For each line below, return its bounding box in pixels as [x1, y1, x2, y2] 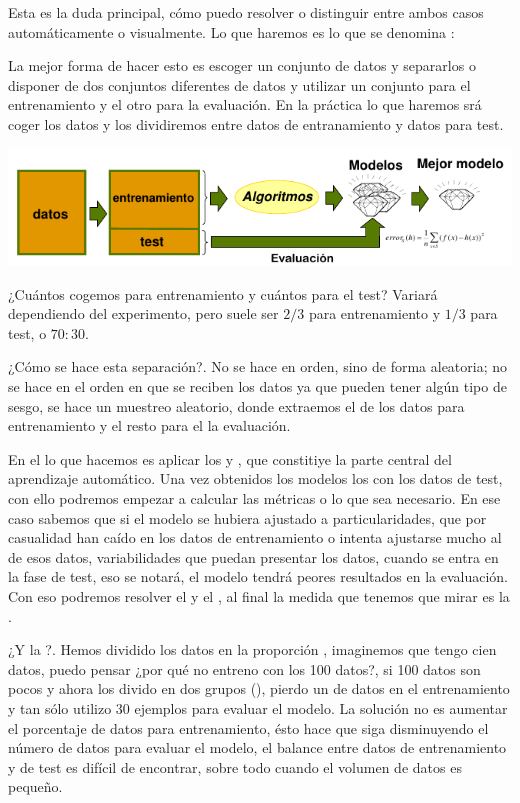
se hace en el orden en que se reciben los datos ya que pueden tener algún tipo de [8, 376, 507, 397]
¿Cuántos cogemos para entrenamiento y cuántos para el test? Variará [8, 283, 438, 304]
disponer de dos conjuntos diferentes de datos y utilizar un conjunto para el [8, 74, 471, 95]
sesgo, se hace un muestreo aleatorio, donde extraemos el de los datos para [8, 395, 465, 416]
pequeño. [8, 776, 63, 797]
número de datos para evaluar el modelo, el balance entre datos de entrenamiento [8, 737, 507, 758]
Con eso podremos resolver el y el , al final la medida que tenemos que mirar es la [8, 586, 510, 607]
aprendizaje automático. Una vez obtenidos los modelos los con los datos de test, [8, 468, 503, 489]
